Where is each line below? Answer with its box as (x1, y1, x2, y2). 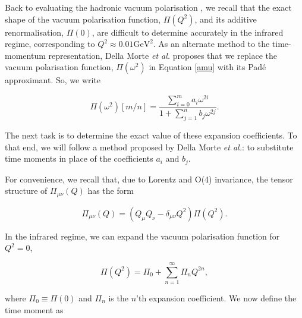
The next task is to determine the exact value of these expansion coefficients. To (5, 129, 297, 141)
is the (108, 292, 128, 304)
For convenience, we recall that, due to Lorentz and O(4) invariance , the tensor (5, 172, 293, 185)
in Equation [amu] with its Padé (149, 61, 266, 73)
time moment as (5, 303, 64, 316)
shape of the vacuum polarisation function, (5, 12, 161, 25)
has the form (87, 184, 134, 197)
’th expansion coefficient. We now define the (136, 292, 297, 304)
